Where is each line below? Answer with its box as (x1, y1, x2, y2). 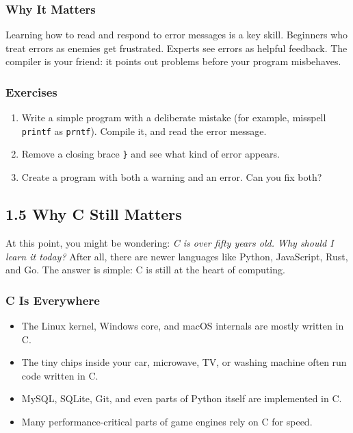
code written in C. (21, 368, 99, 382)
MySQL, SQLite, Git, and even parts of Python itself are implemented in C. (21, 391, 342, 406)
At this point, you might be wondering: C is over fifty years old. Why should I (5, 235, 334, 249)
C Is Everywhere (5, 291, 100, 308)
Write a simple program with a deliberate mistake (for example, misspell (21, 110, 326, 125)
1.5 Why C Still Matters (5, 203, 182, 225)
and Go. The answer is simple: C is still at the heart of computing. (5, 262, 285, 277)
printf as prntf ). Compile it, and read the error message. (21, 123, 267, 138)
